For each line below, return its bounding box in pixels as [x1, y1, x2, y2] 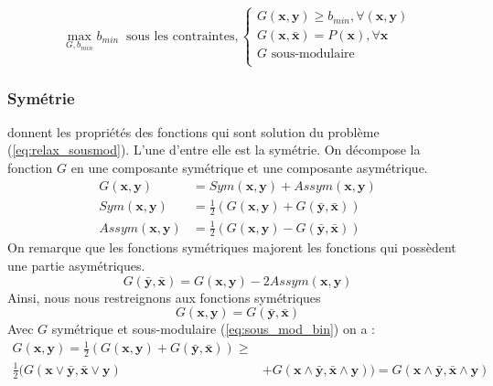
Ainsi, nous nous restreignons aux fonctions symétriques [7, 287, 321, 306]
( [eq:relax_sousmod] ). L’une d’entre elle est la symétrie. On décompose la [7, 140, 421, 159]
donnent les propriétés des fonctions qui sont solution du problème [7, 122, 380, 141]
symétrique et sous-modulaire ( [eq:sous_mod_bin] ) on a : [51, 319, 375, 338]
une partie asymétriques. [7, 255, 145, 274]
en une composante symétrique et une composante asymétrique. [70, 158, 428, 177]
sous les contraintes [125, 29, 235, 43]
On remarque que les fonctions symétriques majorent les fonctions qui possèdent [7, 238, 456, 257]
